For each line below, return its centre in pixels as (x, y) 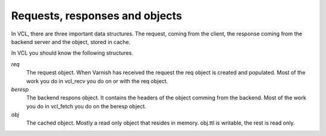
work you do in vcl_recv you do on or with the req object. (97, 81)
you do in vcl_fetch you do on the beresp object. (86, 106)
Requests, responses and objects (97, 16)
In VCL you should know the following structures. (72, 53)
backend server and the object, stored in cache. (71, 42)
